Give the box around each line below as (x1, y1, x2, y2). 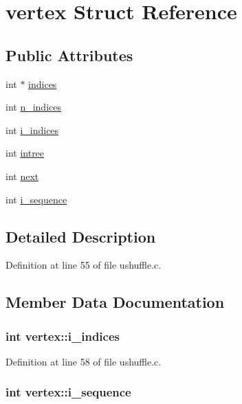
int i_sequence (5, 192, 67, 206)
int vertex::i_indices (5, 327, 120, 344)
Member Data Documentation (5, 291, 225, 313)
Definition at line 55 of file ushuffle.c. (5, 258, 162, 272)
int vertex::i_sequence (5, 383, 131, 401)
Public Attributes (5, 44, 133, 65)
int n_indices (5, 100, 61, 114)
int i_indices (5, 122, 59, 137)
